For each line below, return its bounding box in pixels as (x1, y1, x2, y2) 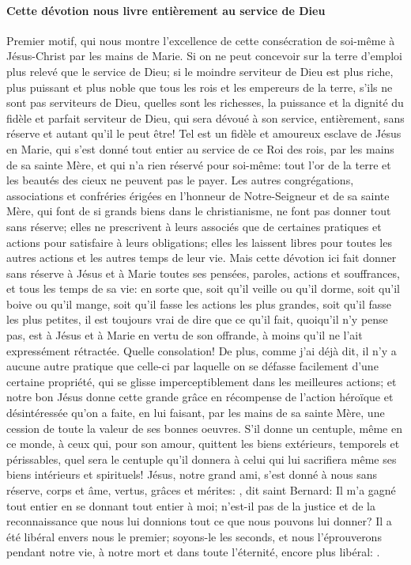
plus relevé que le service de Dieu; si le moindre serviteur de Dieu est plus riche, (6, 63, 394, 79)
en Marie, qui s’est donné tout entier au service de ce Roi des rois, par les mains (6, 140, 394, 157)
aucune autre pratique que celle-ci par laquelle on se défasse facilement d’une (6, 358, 379, 374)
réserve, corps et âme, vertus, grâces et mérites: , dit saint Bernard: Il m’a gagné (6, 482, 396, 499)
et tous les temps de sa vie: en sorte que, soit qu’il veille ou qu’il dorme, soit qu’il (6, 280, 400, 297)
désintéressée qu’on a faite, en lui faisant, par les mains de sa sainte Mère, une (6, 404, 385, 421)
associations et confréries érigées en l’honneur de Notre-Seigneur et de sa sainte (6, 187, 390, 203)
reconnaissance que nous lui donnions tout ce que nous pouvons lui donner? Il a (6, 513, 392, 529)
